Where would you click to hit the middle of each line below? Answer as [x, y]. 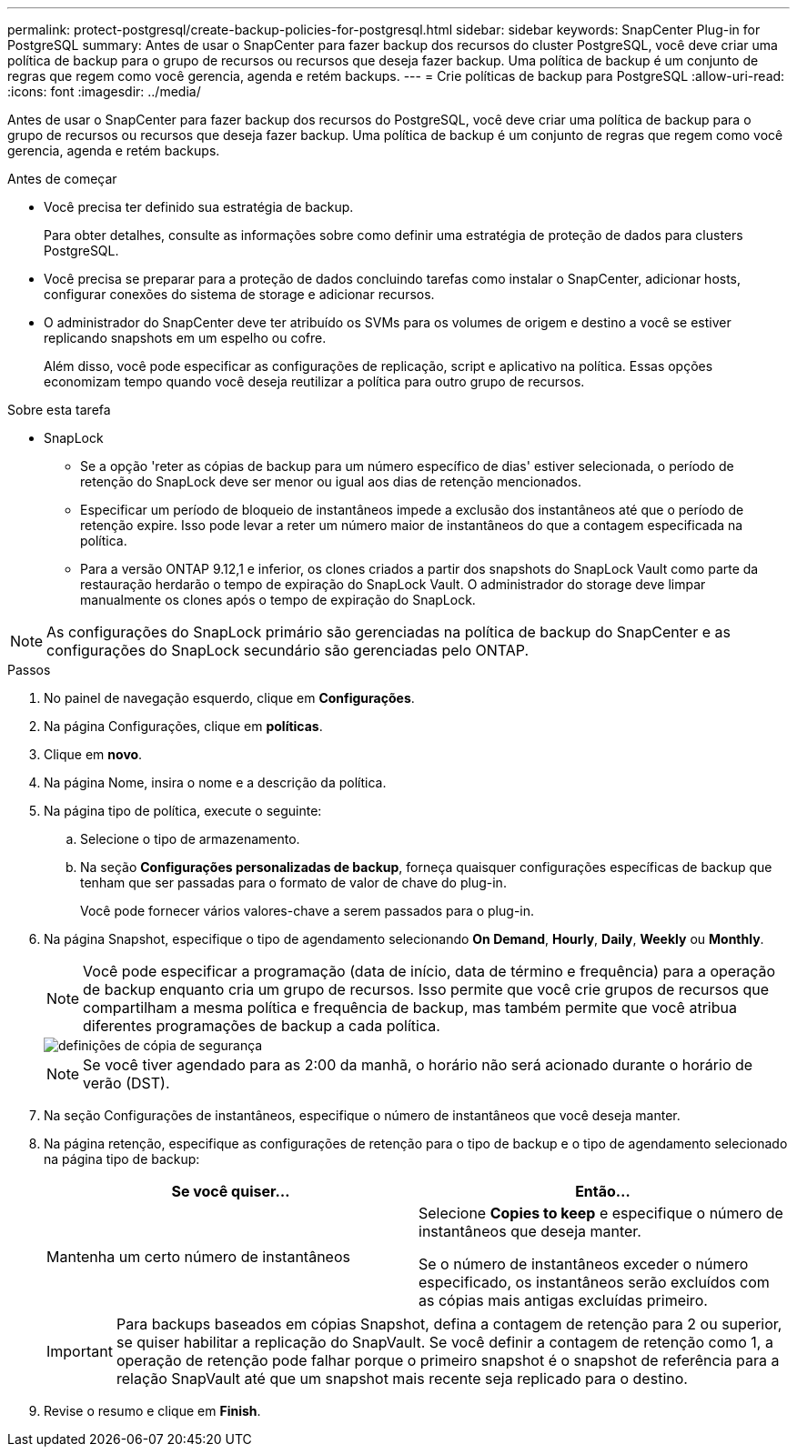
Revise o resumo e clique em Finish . [152, 1411]
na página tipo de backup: [122, 1159]
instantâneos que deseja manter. [530, 1231]
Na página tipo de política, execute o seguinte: [183, 811]
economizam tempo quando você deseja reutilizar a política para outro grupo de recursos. [314, 381]
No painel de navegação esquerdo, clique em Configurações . [229, 698]
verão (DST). [126, 1083]
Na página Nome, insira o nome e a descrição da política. [215, 782]
